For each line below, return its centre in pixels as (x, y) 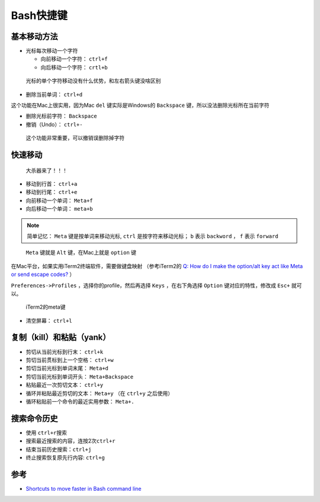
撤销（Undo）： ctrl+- (54, 124)
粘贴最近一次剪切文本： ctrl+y (65, 385)
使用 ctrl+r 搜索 (47, 433)
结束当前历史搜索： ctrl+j (59, 449)
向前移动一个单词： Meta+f (59, 200)
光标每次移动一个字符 (52, 51)
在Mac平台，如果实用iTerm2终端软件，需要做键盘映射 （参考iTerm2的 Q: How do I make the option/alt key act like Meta (157, 266)
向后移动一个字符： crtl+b (74, 67)
